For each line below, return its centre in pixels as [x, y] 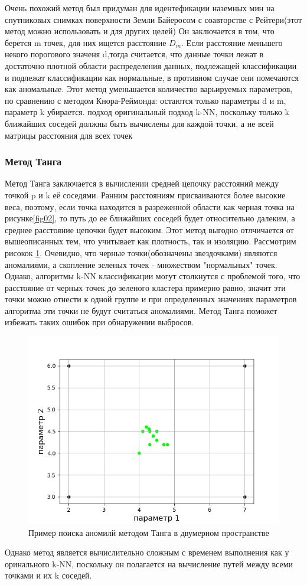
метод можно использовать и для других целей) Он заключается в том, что [140, 31]
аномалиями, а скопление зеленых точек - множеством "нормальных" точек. [141, 264]
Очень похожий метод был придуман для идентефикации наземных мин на [140, 8]
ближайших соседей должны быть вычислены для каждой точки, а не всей [139, 123]
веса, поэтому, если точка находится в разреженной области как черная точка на [150, 206]
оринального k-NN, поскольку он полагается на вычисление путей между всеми [149, 563]
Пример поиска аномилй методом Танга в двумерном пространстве [149, 532]
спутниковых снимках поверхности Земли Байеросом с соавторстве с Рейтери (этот [153, 19]
